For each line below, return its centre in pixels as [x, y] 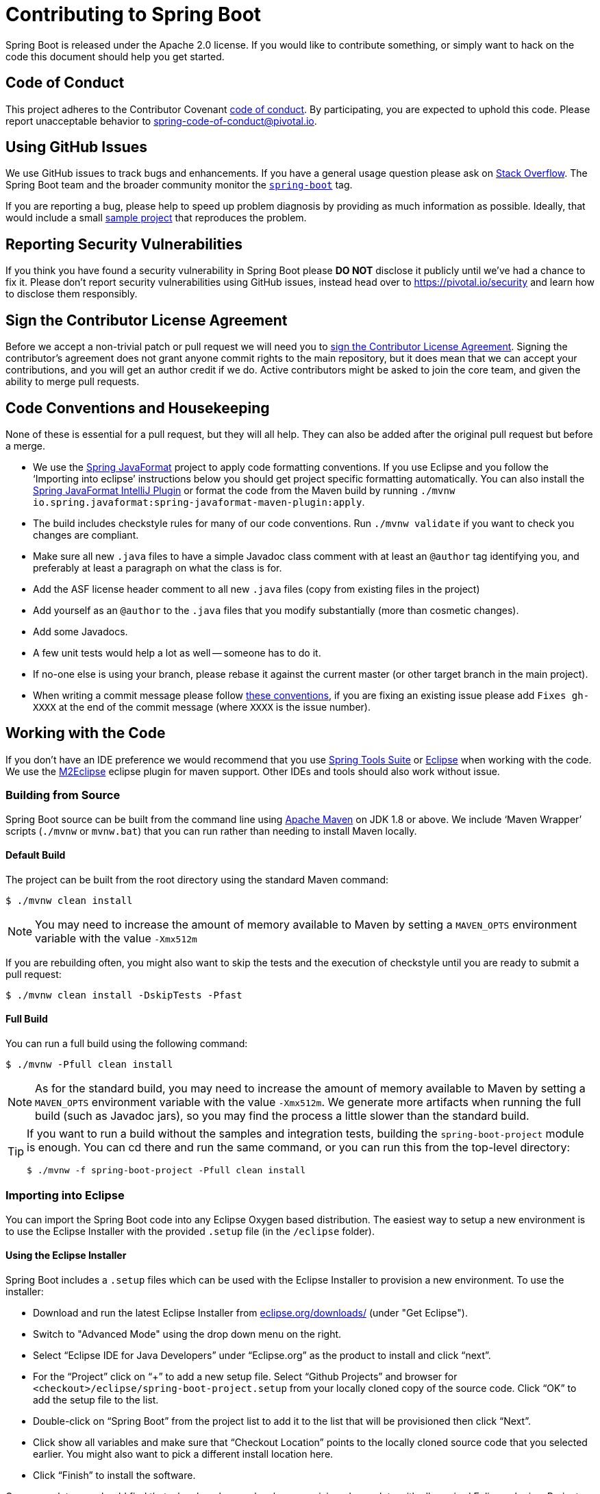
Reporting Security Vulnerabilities [124, 244]
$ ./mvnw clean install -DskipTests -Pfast [124, 995]
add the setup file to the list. [96, 1399]
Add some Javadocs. [80, 631]
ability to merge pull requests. [73, 382]
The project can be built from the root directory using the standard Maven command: [197, 879]
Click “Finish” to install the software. [114, 1475]
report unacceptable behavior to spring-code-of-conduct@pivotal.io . [161, 121]
